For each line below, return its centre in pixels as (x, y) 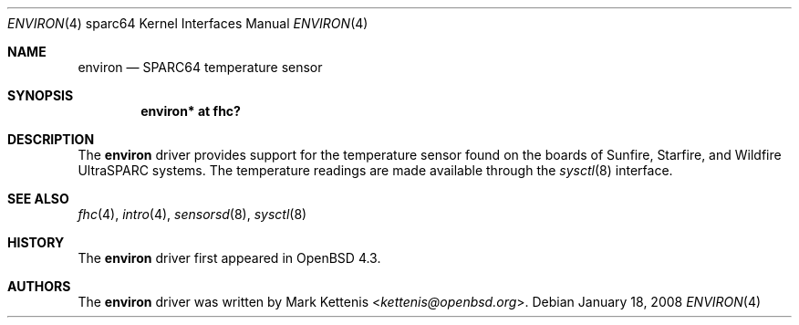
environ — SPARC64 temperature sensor (200, 67)
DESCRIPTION (51, 139)
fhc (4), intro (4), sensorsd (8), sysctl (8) (192, 214)
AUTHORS (39, 286)
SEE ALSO (38, 199)
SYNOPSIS (41, 95)
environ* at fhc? (191, 111)
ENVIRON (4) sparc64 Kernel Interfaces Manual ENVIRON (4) (188, 23)
